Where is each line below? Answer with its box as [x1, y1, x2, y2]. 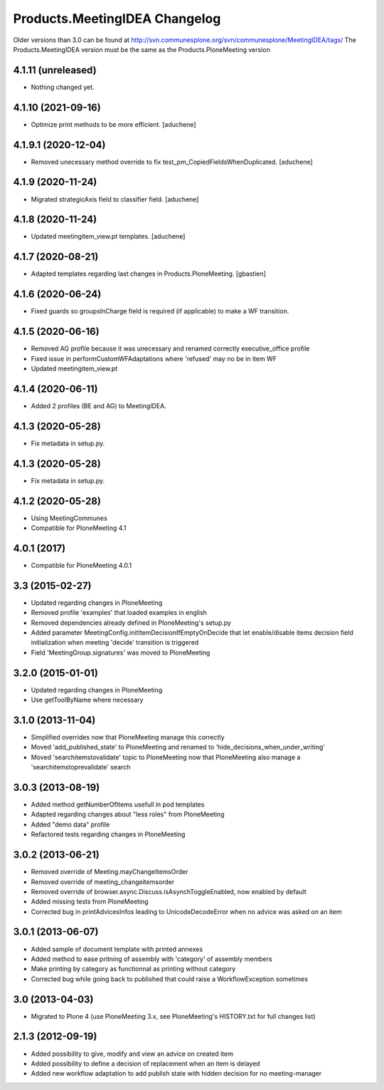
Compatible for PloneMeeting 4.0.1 [31, 561, 132, 569]
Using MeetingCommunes [31, 514, 108, 522]
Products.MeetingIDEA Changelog [13, 11, 221, 26]
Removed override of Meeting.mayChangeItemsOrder [31, 868, 188, 876]
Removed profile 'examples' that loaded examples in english [31, 608, 208, 617]
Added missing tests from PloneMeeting [31, 898, 149, 906]
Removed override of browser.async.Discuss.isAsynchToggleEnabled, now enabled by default [31, 887, 306, 896]
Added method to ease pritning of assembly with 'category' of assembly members [31, 955, 273, 963]
